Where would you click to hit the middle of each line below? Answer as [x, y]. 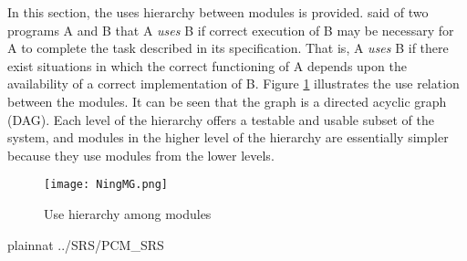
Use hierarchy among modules [128, 214]
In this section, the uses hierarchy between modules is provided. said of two [218, 12]
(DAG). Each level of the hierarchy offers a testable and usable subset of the [221, 119]
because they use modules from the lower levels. [141, 155]
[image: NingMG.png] [106, 185]
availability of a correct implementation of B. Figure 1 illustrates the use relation [233, 84]
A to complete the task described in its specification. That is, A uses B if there [228, 48]
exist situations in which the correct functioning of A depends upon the [207, 65]
